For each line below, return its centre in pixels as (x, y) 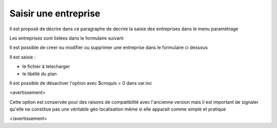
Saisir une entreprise (55, 13)
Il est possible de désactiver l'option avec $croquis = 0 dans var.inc (81, 83)
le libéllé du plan (39, 74)
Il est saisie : (23, 57)
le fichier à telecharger (46, 66)
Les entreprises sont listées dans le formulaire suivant (66, 38)
